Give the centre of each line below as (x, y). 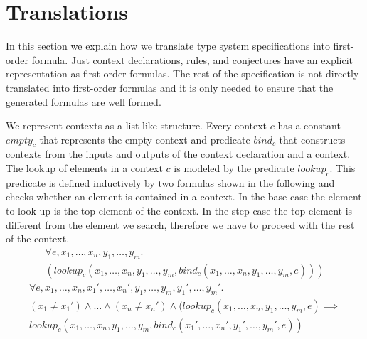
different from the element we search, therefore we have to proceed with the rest (180, 224)
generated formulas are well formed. (84, 101)
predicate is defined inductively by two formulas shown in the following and (170, 182)
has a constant (309, 125)
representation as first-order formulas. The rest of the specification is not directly (182, 74)
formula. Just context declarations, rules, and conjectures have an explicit (192, 59)
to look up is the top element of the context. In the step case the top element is (179, 211)
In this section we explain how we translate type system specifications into (168, 46)
